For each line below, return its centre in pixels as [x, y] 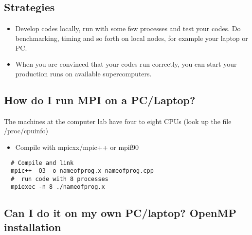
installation [33, 226]
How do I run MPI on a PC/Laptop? [100, 99]
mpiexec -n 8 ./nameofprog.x [58, 187]
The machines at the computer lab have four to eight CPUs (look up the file [118, 121]
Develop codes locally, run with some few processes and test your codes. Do [128, 28]
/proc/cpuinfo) [26, 131]
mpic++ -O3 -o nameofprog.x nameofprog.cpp [82, 171]
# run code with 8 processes [60, 179]
